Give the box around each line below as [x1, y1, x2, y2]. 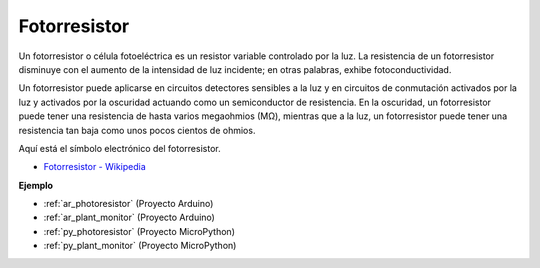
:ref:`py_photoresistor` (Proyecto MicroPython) [43, 225, 235, 237]
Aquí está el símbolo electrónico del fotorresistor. [18, 142, 221, 154]
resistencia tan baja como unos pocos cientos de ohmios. [18, 124, 256, 136]
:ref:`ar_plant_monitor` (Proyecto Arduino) [43, 211, 215, 224]
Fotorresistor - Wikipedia [43, 161, 147, 173]
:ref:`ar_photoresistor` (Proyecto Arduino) [43, 198, 214, 210]
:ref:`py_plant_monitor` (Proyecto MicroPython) [43, 240, 237, 252]
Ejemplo [18, 179, 54, 191]
